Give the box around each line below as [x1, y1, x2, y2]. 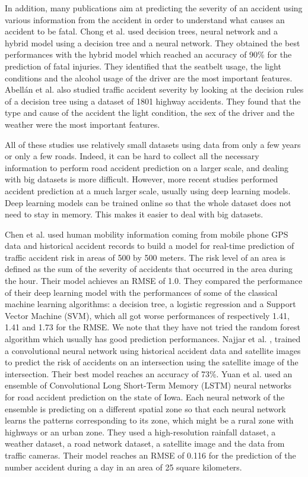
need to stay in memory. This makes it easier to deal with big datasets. [5, 208, 263, 220]
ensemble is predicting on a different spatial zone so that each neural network [5, 402, 286, 415]
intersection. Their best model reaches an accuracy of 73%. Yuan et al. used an [5, 367, 293, 380]
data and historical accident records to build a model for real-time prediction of [5, 239, 294, 252]
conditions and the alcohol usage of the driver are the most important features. [5, 71, 293, 84]
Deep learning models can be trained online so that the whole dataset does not [5, 196, 291, 209]
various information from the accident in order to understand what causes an [5, 13, 285, 26]
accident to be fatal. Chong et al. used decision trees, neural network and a [5, 25, 278, 37]
